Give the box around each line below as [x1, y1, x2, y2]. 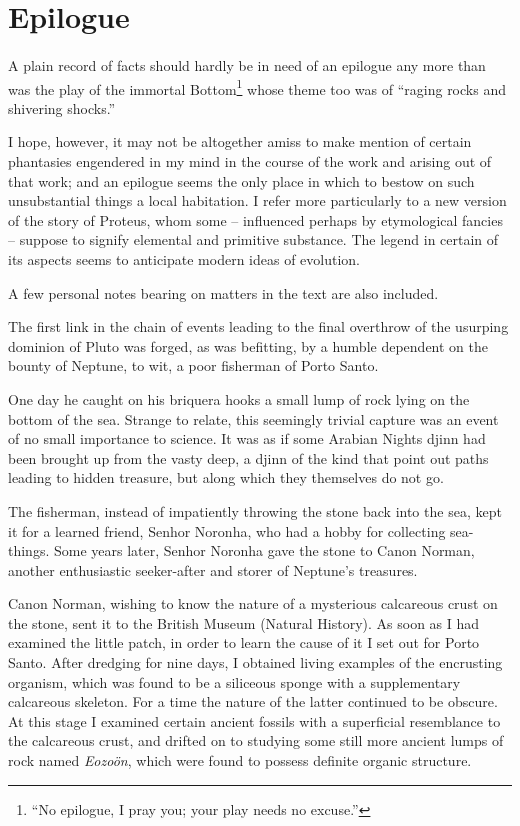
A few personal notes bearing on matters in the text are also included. [8, 282, 439, 303]
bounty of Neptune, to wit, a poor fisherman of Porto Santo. [8, 355, 379, 376]
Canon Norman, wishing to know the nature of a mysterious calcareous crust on [8, 593, 498, 614]
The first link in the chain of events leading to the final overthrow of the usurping [8, 316, 509, 337]
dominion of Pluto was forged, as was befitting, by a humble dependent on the [8, 335, 488, 356]
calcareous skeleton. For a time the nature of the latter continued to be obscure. [8, 691, 498, 712]
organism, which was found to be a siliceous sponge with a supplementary [8, 671, 461, 692]
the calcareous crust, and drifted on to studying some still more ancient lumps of [8, 730, 504, 751]
